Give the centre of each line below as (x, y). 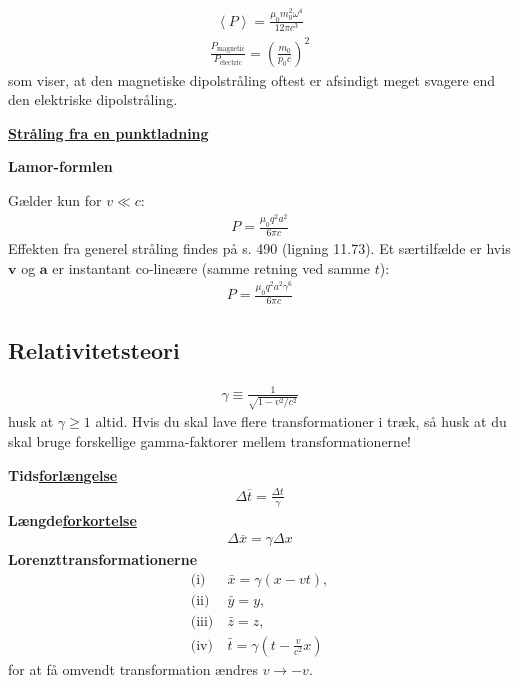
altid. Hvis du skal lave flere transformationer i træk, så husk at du (301, 421)
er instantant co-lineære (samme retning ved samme (211, 267)
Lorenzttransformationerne (103, 559)
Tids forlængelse (63, 474)
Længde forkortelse (72, 519)
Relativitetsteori (94, 350)
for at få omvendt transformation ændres (133, 668)
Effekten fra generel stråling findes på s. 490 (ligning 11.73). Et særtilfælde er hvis (259, 248)
